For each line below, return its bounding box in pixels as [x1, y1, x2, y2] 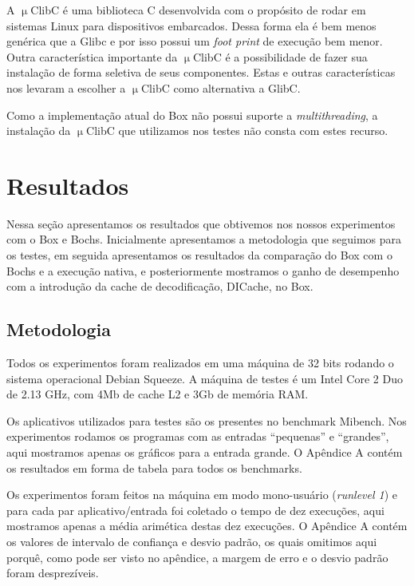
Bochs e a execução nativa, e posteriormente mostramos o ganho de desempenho [6, 262, 400, 279]
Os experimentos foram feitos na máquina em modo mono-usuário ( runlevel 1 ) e [6, 486, 398, 503]
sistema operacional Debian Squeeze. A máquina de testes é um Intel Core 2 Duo [6, 370, 403, 386]
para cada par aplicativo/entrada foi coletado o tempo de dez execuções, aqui [6, 501, 384, 518]
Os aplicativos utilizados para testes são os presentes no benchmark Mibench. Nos [6, 412, 407, 429]
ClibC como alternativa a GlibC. [140, 79, 301, 96]
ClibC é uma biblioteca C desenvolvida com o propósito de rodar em [30, 2, 366, 18]
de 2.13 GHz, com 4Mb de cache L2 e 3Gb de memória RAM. [6, 386, 309, 402]
